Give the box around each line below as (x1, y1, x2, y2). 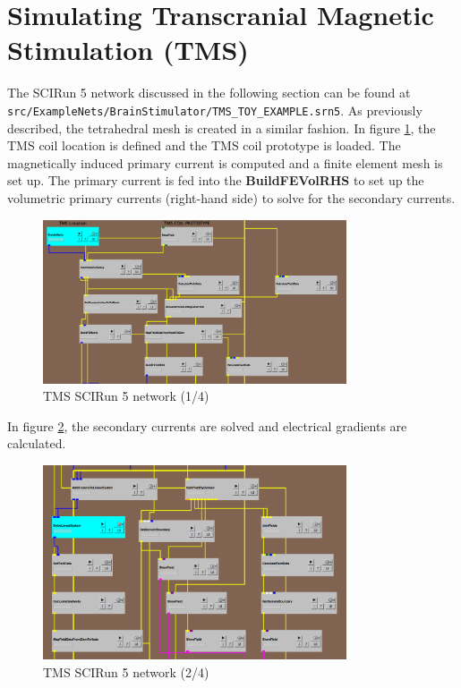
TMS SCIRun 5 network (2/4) (43, 662, 209, 681)
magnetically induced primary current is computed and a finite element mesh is (7, 153, 443, 172)
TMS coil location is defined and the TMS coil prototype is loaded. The (7, 136, 401, 155)
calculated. (7, 434, 66, 453)
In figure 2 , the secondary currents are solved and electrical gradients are (7, 416, 407, 435)
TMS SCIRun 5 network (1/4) (43, 386, 209, 405)
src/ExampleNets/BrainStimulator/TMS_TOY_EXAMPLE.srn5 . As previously (7, 100, 423, 119)
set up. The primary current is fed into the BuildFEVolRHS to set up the (7, 171, 424, 190)
